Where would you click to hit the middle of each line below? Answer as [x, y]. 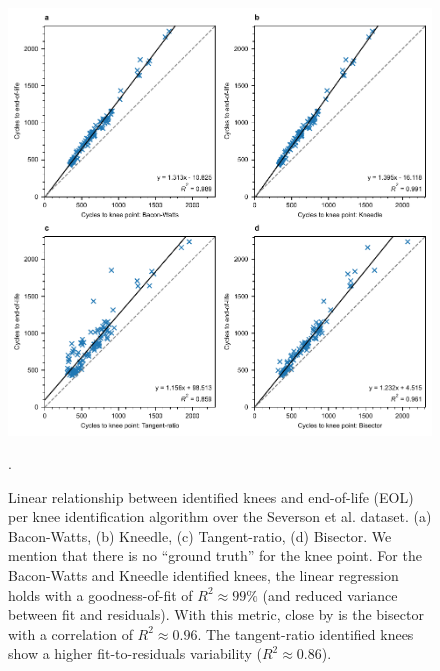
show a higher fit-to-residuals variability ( [135, 653]
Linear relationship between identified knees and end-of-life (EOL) [211, 496]
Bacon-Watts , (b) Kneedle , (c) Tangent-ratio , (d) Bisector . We [200, 535]
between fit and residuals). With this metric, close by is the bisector [216, 614]
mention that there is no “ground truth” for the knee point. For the [215, 555]
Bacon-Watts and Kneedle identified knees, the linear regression [203, 575]
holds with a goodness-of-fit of [100, 594]
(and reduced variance [330, 594]
